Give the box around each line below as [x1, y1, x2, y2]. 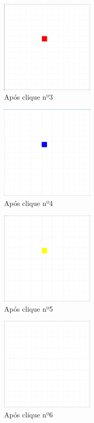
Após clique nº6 [4, 409, 53, 419]
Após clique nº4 [4, 197, 53, 208]
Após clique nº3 [4, 92, 53, 102]
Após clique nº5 [4, 303, 53, 314]
